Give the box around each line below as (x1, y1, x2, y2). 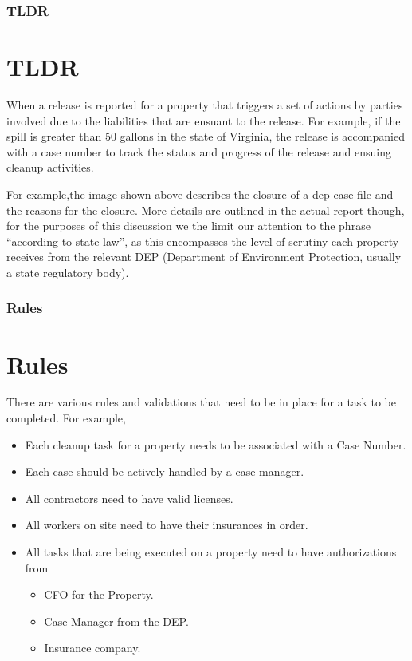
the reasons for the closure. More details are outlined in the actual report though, (6, 201, 405, 218)
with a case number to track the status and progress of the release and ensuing (6, 143, 391, 160)
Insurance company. (44, 639, 141, 656)
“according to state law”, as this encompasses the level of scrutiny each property (6, 232, 399, 249)
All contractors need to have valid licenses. (25, 489, 233, 506)
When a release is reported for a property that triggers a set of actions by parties (6, 96, 403, 113)
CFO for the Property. (44, 586, 154, 603)
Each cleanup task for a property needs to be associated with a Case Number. (25, 436, 406, 453)
